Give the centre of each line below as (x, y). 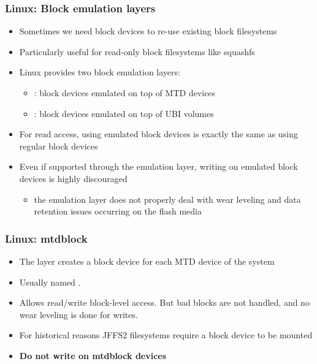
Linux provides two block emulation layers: (100, 72)
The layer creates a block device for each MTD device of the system (147, 261)
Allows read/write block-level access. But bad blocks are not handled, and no (164, 302)
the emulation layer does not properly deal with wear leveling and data (167, 199)
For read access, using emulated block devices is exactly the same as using (158, 134)
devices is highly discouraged (73, 178)
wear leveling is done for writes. (78, 314)
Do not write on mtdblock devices (93, 355)
